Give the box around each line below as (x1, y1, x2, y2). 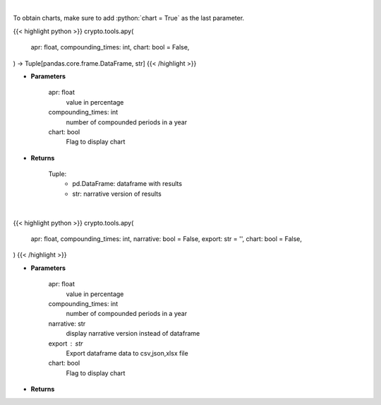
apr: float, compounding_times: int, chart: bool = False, (30, 43, 190, 52)
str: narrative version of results (72, 189, 162, 198)
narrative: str (48, 319, 86, 328)
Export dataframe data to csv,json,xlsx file (66, 348, 188, 357)
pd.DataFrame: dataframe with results (72, 180, 183, 188)
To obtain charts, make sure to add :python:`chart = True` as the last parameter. (13, 14, 245, 23)
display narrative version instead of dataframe (66, 329, 200, 338)
